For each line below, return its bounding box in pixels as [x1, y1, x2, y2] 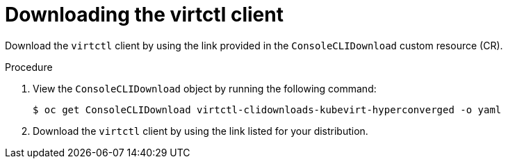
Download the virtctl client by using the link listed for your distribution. [33, 124, 368, 137]
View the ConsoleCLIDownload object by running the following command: [33, 82, 377, 95]
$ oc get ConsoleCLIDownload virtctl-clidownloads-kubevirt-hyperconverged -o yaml [33, 104, 502, 115]
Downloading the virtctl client [5, 3, 284, 26]
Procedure [5, 60, 53, 73]
